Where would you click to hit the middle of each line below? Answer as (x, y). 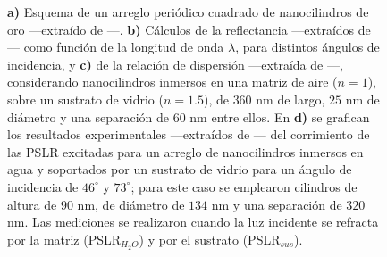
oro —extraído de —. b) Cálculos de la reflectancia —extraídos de (189, 29)
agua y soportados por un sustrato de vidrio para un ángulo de (180, 169)
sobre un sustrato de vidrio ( (85, 99)
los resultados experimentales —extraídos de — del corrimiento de (189, 134)
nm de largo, (290, 99)
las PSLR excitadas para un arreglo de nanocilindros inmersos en (185, 151)
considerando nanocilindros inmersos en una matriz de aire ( (172, 82)
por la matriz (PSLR (64, 239)
